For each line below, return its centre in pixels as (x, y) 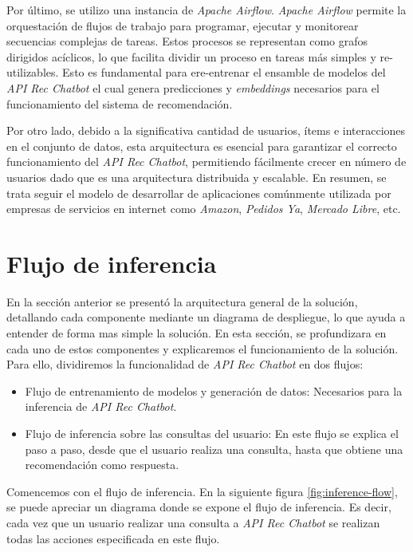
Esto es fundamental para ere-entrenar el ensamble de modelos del (224, 72)
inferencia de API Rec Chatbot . (101, 406)
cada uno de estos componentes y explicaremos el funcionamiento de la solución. (203, 348)
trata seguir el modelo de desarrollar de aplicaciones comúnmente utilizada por (199, 193)
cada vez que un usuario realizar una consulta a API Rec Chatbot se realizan (193, 522)
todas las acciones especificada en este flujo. (113, 538)
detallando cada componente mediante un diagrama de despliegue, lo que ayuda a (206, 317)
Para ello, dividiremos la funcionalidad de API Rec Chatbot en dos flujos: (185, 364)
